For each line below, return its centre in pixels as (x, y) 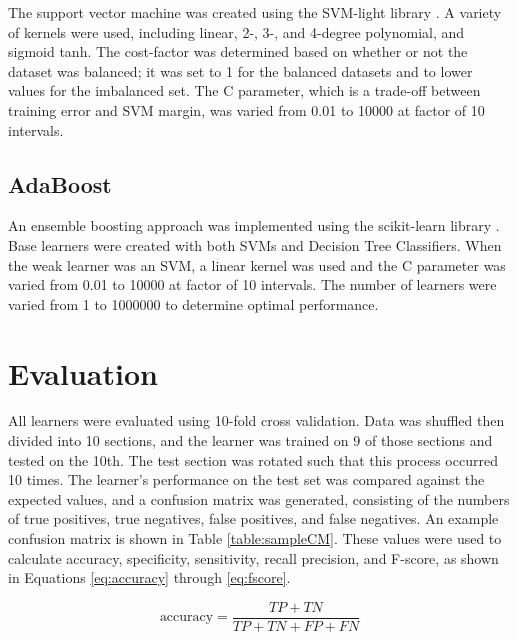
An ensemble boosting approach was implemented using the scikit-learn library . (254, 225)
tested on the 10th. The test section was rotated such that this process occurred (253, 459)
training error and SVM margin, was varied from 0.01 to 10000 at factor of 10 (246, 109)
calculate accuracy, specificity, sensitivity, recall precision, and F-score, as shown (253, 557)
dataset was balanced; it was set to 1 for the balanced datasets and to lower (240, 70)
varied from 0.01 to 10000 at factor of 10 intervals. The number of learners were (252, 284)
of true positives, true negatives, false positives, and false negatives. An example (253, 518)
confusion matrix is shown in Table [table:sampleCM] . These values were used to (255, 538)
